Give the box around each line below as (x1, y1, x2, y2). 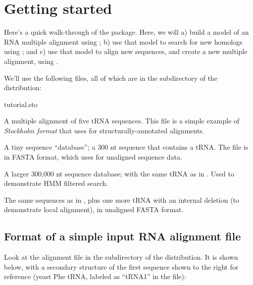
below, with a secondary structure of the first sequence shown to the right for (4, 261, 239, 272)
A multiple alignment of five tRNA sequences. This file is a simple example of (4, 115, 240, 126)
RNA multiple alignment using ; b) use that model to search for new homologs (4, 36, 243, 47)
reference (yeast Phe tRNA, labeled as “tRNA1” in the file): (4, 271, 186, 282)
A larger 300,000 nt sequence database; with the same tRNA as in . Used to (4, 168, 234, 178)
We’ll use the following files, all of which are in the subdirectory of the (4, 72, 217, 83)
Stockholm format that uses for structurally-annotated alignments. (4, 125, 204, 135)
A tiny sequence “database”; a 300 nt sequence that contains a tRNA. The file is (4, 142, 249, 152)
